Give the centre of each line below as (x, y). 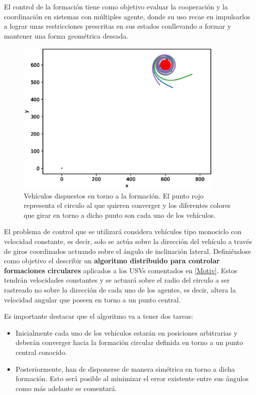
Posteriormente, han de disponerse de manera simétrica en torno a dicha (125, 369)
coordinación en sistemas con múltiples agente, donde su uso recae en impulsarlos (127, 16)
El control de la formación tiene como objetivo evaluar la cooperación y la (116, 6)
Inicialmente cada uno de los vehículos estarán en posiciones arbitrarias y (127, 332)
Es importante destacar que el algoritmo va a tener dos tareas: (99, 316)
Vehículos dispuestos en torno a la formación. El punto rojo (114, 195)
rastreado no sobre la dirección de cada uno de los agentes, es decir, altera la (120, 290)
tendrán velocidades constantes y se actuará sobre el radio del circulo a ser (117, 280)
